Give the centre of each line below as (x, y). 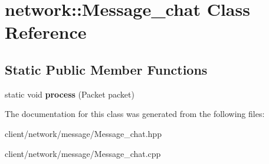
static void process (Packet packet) (70, 94)
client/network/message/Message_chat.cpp (83, 153)
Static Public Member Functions (106, 69)
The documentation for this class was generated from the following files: (135, 114)
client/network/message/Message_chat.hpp (83, 133)
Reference (46, 32)
